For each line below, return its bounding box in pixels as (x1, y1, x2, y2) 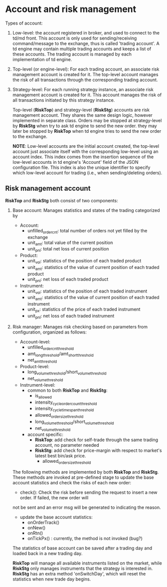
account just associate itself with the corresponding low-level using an (12, 148, 159, 154)
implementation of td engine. (12, 56, 72, 62)
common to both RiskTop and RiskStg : (27, 387, 108, 393)
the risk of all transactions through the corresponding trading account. (12, 77, 158, 83)
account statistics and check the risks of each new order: (12, 480, 131, 486)
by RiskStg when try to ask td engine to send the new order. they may (12, 123, 157, 129)
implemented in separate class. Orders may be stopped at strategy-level (12, 117, 162, 123)
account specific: (27, 432, 64, 438)
